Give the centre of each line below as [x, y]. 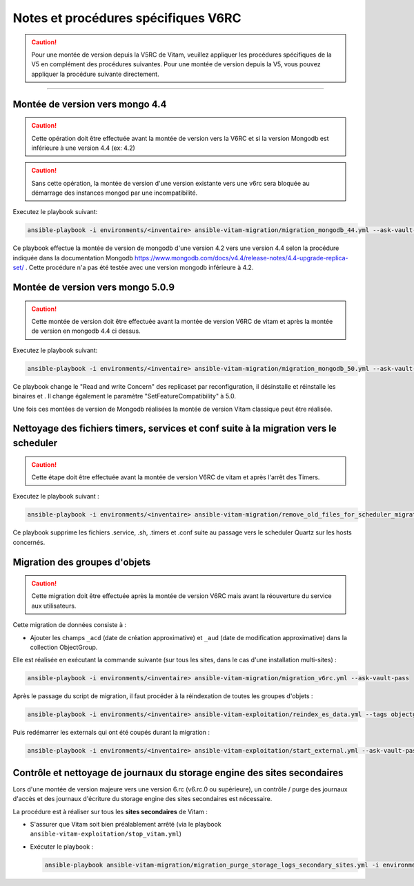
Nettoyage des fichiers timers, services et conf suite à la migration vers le [175, 428]
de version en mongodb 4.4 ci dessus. [86, 331]
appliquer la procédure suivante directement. [95, 74]
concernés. [29, 542]
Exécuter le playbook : [62, 847]
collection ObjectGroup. [64, 647]
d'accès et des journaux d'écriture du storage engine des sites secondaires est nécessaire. [142, 799]
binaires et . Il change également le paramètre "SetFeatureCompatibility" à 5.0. [125, 396]
